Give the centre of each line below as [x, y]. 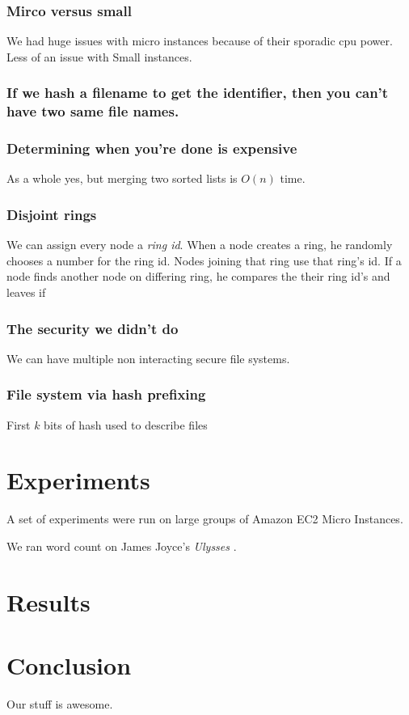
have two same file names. [93, 111]
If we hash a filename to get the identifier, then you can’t [198, 93]
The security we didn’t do [93, 328]
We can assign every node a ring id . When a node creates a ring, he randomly [200, 245]
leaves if [26, 292]
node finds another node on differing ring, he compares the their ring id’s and [198, 276]
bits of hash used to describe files [126, 424]
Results [48, 601]
